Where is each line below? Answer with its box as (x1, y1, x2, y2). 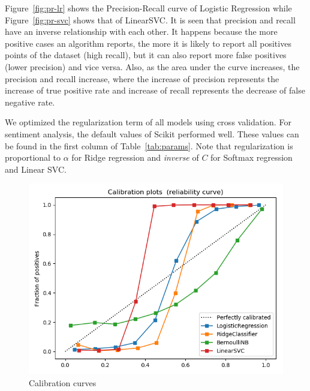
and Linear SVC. (5, 163, 67, 175)
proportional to (5, 151, 61, 164)
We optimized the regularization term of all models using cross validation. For (5, 116, 291, 128)
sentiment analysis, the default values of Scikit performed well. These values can (5, 127, 299, 140)
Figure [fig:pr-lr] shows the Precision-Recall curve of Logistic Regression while (5, 2, 292, 14)
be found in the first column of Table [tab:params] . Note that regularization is (5, 139, 293, 152)
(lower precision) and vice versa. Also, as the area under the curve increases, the (5, 60, 300, 73)
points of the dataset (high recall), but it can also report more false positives (5, 49, 287, 61)
